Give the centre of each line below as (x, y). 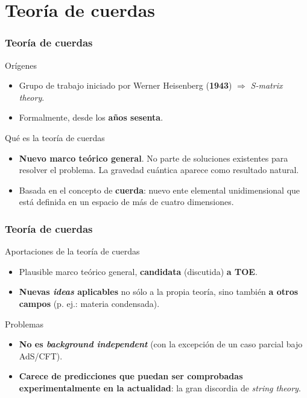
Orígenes (21, 65)
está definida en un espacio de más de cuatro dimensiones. (126, 202)
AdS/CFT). (41, 355)
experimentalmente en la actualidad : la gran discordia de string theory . (160, 387)
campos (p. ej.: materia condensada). (89, 303)
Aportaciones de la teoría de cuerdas (72, 251)
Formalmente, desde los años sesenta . (91, 117)
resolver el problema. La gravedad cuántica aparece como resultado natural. (159, 170)
